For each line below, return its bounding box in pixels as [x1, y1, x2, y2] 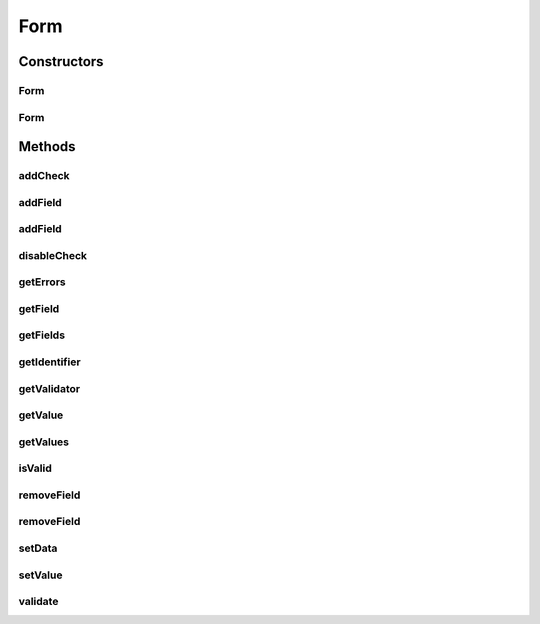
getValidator [18, 381, 80, 395]
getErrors [18, 275, 66, 289]
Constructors [18, 53, 104, 70]
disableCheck [18, 248, 88, 262]
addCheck [18, 169, 70, 183]
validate [18, 595, 59, 609]
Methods [18, 138, 76, 155]
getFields [18, 328, 65, 342]
